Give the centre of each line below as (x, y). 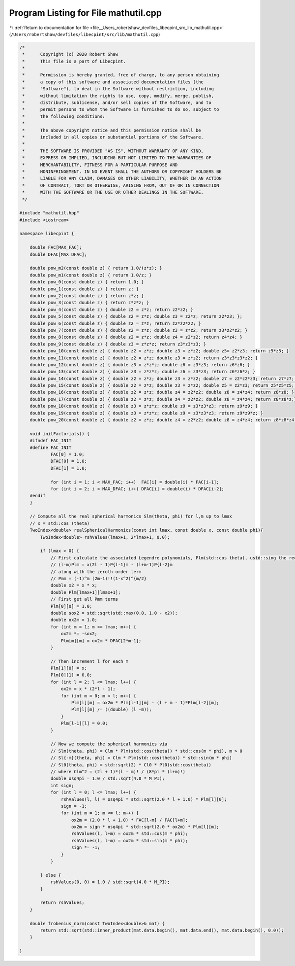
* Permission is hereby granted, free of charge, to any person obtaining (121, 75)
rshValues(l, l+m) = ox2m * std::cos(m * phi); (130, 834)
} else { (51, 875)
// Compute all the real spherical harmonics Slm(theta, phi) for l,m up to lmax (131, 517)
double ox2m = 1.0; (74, 620)
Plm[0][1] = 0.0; (71, 675)
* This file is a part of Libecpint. (74, 61)
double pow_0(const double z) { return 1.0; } (87, 282)
